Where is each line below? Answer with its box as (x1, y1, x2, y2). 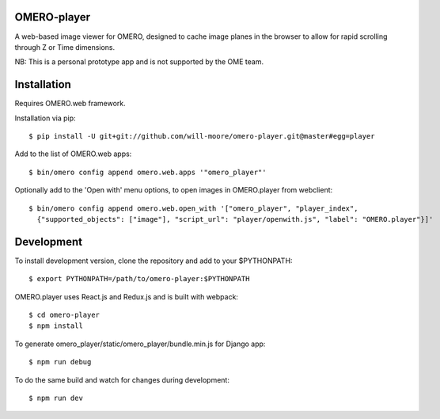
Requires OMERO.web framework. (14, 99, 126, 109)
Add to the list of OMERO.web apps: (14, 149, 132, 158)
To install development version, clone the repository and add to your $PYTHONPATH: (14, 256, 293, 265)
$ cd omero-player (28, 310, 101, 320)
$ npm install (28, 322, 83, 330)
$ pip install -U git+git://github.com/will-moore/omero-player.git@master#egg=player (28, 131, 375, 140)
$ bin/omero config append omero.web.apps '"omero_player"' (28, 167, 267, 177)
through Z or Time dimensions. (14, 42, 116, 51)
